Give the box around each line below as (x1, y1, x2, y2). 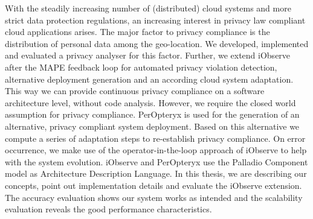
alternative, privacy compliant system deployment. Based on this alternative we (5, 119, 300, 132)
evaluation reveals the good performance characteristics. (5, 203, 212, 215)
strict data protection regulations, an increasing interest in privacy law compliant (5, 13, 306, 26)
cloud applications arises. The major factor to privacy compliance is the (5, 25, 270, 38)
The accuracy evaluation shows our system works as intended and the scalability (5, 191, 303, 203)
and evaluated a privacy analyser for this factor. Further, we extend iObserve (5, 49, 291, 62)
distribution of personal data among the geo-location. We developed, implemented (5, 37, 309, 49)
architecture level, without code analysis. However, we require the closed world (5, 96, 296, 109)
